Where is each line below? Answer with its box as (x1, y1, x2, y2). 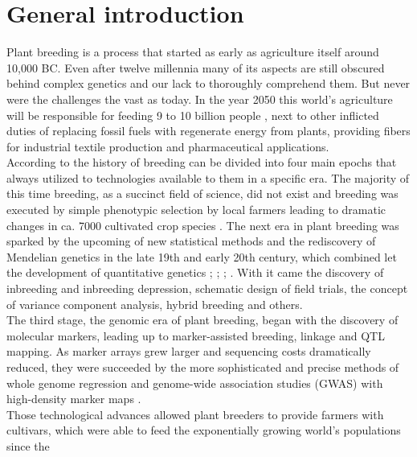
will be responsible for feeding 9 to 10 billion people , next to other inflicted (6, 106, 379, 123)
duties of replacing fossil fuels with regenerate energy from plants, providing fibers (6, 122, 411, 139)
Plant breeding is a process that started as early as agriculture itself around (6, 43, 379, 60)
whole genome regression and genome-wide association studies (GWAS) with (6, 374, 383, 391)
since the (6, 437, 50, 454)
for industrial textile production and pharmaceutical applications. (6, 138, 329, 154)
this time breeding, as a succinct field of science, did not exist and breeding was (6, 185, 399, 202)
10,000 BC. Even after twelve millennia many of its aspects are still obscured (6, 59, 385, 76)
